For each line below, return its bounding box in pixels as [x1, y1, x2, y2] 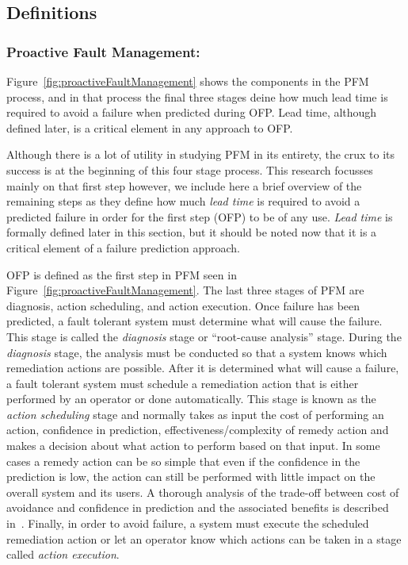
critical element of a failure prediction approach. [6, 239, 240, 256]
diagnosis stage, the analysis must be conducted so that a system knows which [6, 344, 387, 360]
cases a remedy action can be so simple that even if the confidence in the [6, 452, 360, 469]
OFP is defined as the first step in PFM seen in [6, 266, 237, 282]
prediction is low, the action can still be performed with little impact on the [6, 468, 376, 485]
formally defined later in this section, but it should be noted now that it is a [6, 224, 377, 240]
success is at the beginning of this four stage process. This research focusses [6, 161, 373, 178]
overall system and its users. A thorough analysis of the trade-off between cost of [6, 483, 399, 500]
